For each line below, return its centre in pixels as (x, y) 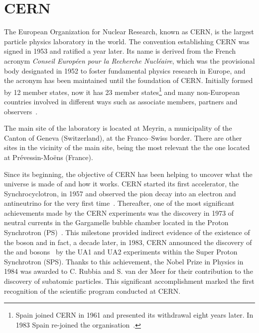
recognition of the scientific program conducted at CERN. (92, 291)
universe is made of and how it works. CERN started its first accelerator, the (122, 184)
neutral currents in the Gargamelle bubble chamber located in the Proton (116, 222)
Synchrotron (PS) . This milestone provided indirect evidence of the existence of (127, 232)
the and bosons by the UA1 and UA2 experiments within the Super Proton (121, 252)
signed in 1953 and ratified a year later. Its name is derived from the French (120, 51)
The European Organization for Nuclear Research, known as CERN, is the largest (129, 32)
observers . (21, 111)
